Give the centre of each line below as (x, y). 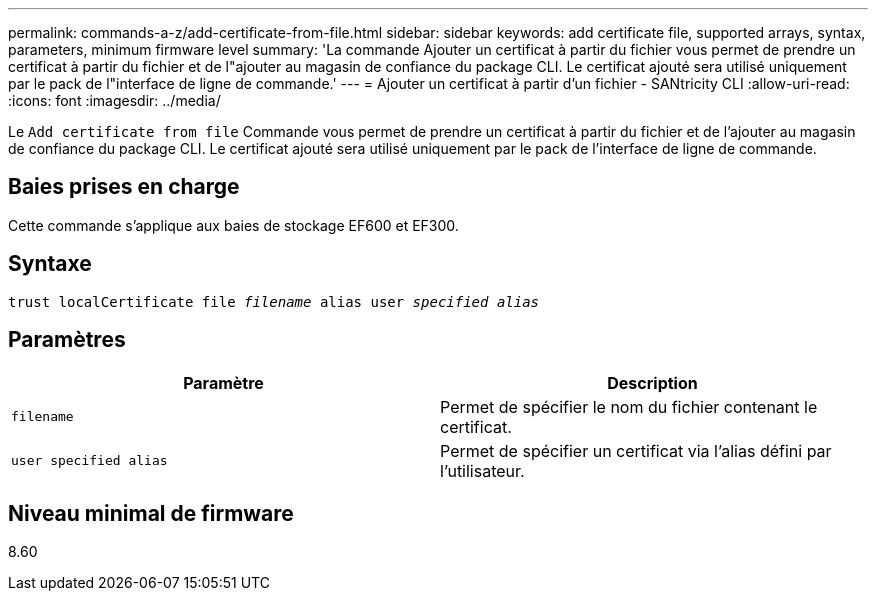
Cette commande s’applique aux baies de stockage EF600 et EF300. (233, 225)
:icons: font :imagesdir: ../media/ (114, 100)
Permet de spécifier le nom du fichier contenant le (629, 406)
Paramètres (67, 340)
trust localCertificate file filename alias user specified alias (274, 301)
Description (652, 382)
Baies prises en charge (124, 187)
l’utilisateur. (482, 470)
